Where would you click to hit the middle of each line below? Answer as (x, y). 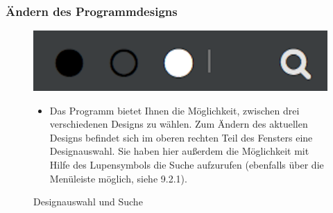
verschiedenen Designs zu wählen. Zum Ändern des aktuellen (179, 124)
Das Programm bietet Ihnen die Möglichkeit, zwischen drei (174, 110)
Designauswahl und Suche (88, 202)
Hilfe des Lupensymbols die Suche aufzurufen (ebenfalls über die (187, 165)
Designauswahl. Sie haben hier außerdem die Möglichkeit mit (179, 151)
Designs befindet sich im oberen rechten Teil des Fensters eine (181, 137)
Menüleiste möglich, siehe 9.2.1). (118, 178)
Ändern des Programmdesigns (92, 11)
